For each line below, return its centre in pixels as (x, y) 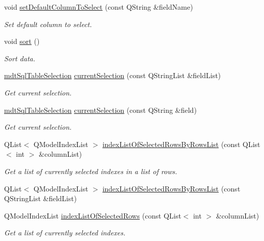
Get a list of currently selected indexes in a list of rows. (91, 171)
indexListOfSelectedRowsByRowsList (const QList (181, 144)
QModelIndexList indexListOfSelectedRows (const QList (93, 215)
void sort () (22, 41)
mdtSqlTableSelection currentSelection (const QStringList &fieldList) (113, 75)
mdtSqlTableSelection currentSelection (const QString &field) (101, 110)
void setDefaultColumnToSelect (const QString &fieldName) (99, 7)
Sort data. (20, 58)
